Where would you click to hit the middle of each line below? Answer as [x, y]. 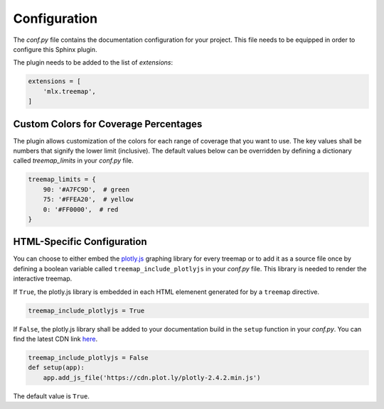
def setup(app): [57, 368]
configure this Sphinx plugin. [55, 49]
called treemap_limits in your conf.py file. [74, 160]
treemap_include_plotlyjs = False [88, 358]
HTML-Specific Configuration [80, 242]
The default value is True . [52, 396]
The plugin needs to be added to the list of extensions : [93, 62]
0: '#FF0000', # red [81, 209]
